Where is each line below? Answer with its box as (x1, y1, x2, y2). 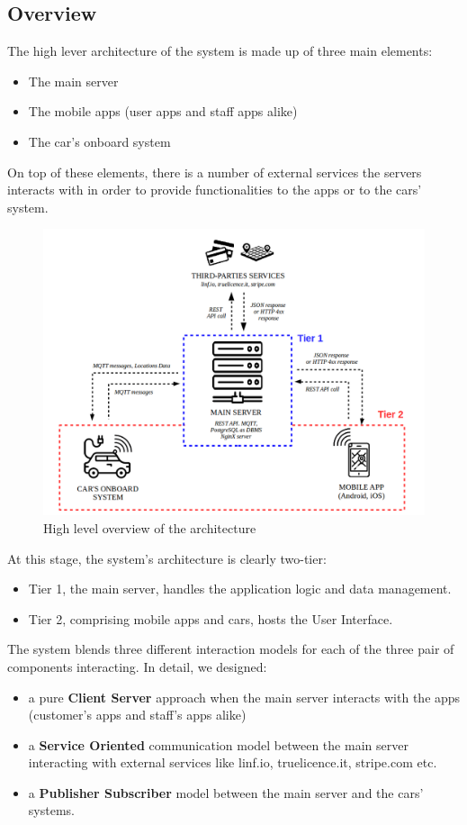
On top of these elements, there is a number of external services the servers (7, 162, 422, 181)
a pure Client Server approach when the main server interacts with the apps (28, 687, 461, 706)
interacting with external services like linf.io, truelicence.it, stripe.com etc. (28, 753, 437, 772)
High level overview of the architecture (43, 518, 256, 537)
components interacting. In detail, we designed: (7, 657, 267, 675)
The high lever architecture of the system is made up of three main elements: (7, 41, 433, 60)
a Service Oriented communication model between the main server (28, 735, 409, 754)
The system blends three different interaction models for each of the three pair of (7, 639, 454, 658)
